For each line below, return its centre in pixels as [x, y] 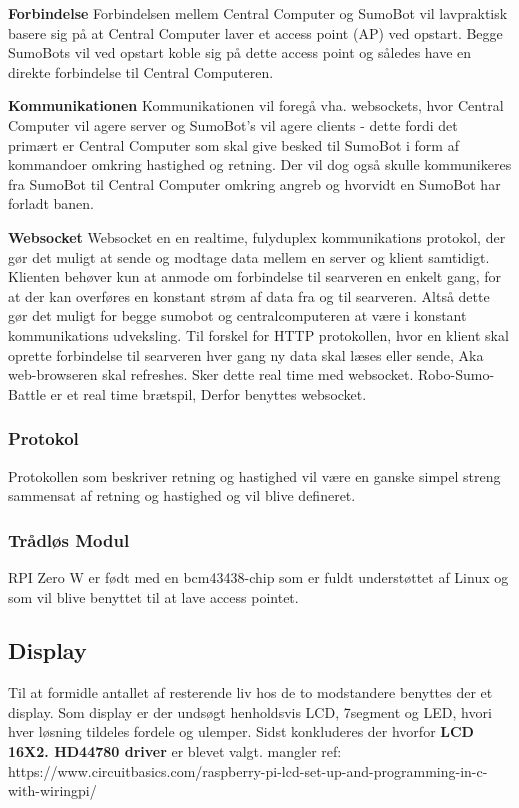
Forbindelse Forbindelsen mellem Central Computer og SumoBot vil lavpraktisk [258, 13]
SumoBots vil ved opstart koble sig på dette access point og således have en [240, 52]
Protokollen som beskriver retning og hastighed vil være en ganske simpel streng [254, 475]
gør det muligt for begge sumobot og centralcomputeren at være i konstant [237, 315]
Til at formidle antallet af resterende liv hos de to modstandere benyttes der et [250, 692]
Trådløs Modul [69, 539]
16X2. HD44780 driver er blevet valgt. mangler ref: [175, 751]
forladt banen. [51, 203]
